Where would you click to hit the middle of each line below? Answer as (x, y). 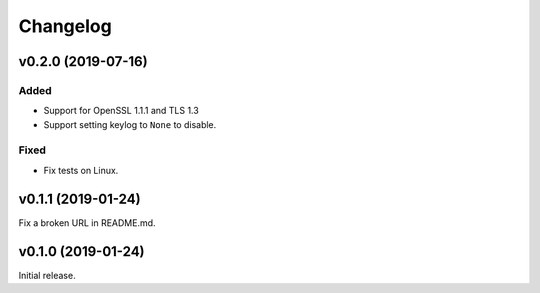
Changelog (65, 26)
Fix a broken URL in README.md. (87, 222)
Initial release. (47, 275)
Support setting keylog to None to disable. (130, 124)
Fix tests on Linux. (81, 170)
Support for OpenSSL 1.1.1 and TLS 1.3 (121, 111)
